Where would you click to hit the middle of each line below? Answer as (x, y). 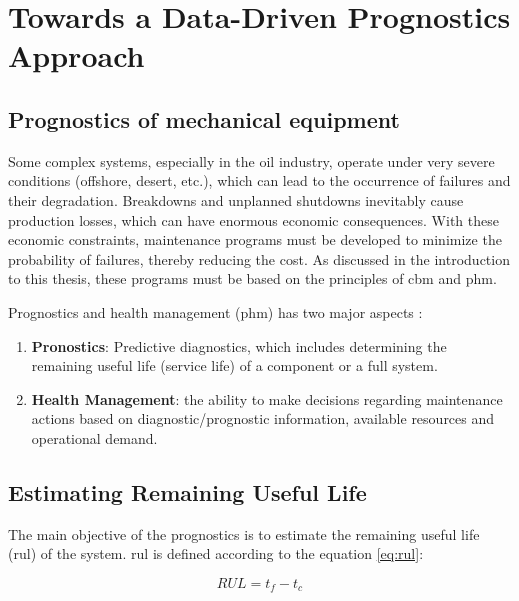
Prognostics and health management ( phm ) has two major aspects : (215, 311)
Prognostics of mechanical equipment (204, 118)
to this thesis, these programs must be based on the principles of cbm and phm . (252, 278)
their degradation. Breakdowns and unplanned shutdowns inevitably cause (236, 199)
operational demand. (94, 437)
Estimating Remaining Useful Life (187, 491)
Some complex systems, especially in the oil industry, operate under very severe (251, 160)
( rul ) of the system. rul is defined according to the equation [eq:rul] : (216, 553)
